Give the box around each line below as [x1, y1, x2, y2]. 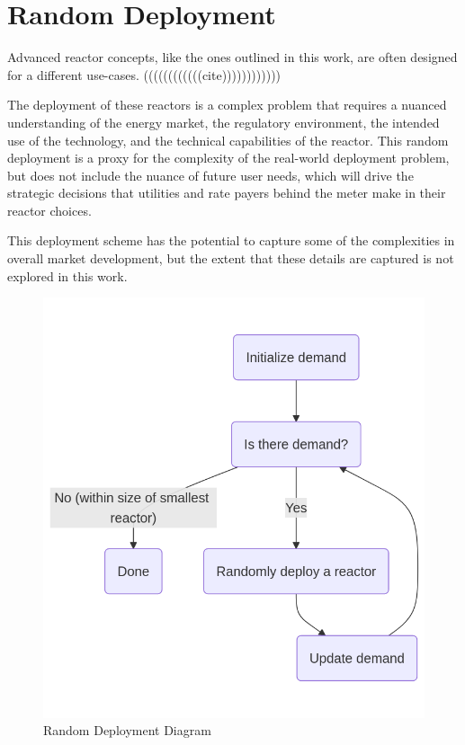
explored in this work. [7, 266, 128, 285]
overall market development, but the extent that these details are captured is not [7, 249, 454, 268]
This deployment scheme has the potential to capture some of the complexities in [7, 231, 455, 250]
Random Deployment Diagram [43, 721, 211, 740]
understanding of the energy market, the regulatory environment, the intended [7, 112, 440, 131]
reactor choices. [7, 200, 92, 219]
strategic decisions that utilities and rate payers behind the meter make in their [7, 183, 446, 202]
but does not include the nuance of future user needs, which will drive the [7, 165, 414, 184]
